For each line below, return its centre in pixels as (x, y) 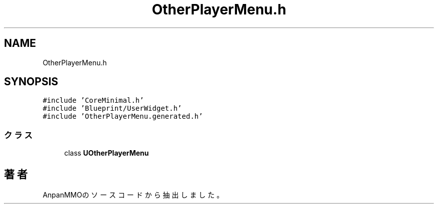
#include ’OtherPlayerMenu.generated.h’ (123, 116)
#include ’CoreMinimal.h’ (93, 101)
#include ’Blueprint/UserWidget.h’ (112, 108)
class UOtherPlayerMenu (106, 153)
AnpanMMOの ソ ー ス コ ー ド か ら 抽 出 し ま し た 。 (133, 195)
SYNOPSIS (31, 82)
